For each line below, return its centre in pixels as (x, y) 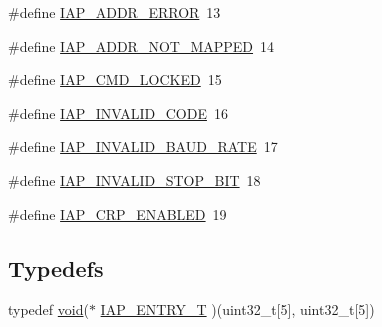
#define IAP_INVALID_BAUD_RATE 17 (143, 146)
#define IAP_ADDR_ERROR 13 (114, 12)
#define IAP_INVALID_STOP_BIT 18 (134, 179)
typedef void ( (48, 309)
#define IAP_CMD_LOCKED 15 (115, 79)
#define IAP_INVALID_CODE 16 (118, 112)
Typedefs (56, 267)
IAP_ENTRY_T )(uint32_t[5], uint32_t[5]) (237, 309)
